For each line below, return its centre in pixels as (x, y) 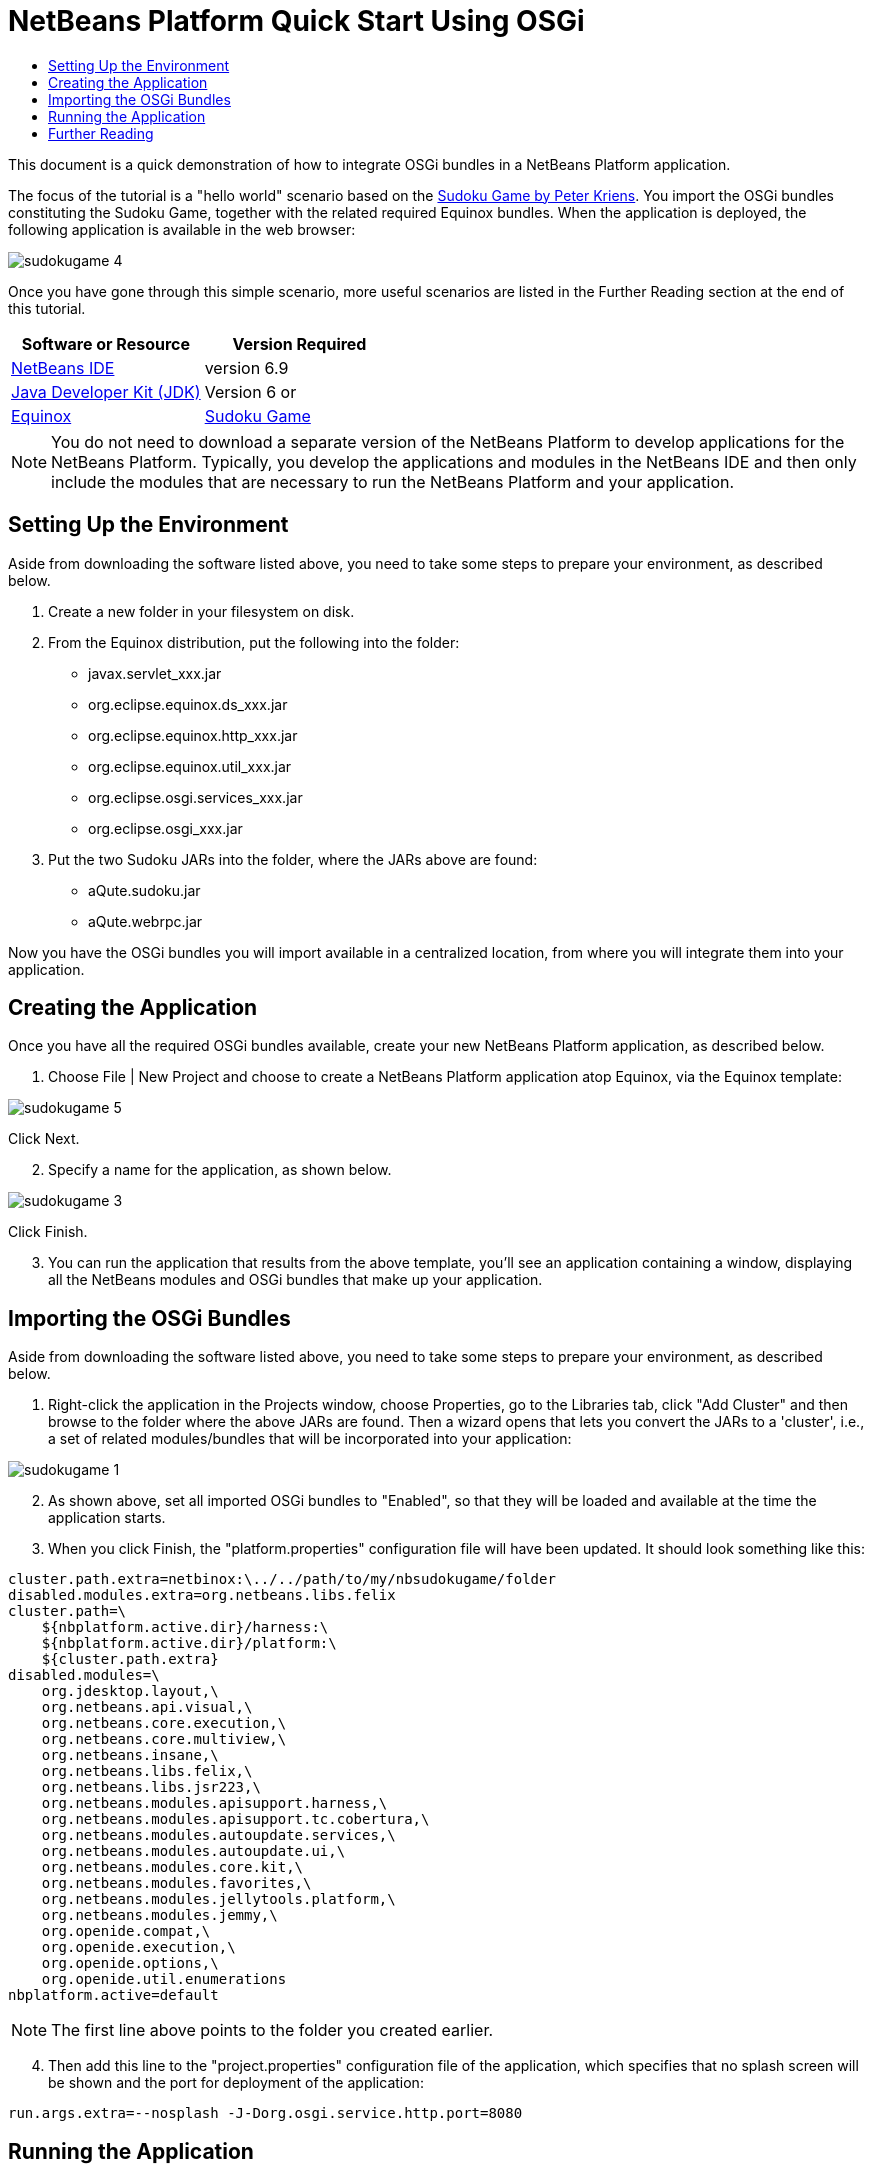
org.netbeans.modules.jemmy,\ (159, 1915)
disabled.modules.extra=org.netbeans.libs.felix (202, 1595)
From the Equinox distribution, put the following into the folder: (254, 642)
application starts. (107, 1518)
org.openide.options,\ (130, 1963)
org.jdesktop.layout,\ (130, 1691)
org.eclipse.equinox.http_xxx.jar (193, 735)
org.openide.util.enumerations (164, 1979)
